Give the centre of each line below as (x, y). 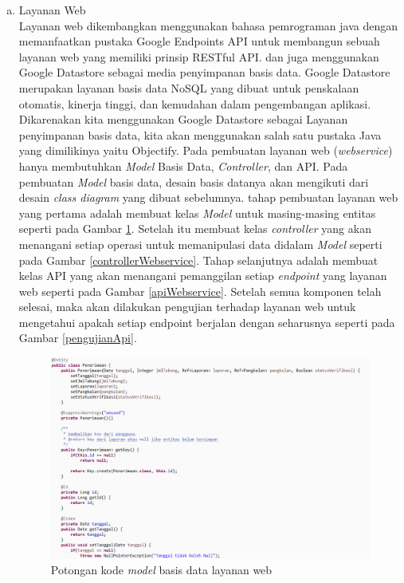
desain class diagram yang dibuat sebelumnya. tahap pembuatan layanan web (208, 197)
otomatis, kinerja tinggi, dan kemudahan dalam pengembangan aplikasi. (195, 103)
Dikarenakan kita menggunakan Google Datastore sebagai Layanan (183, 119)
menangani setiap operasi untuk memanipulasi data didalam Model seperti (200, 244)
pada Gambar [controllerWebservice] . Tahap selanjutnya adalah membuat (198, 260)
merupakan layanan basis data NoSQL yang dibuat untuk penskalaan (189, 87)
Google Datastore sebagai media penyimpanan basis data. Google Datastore (204, 72)
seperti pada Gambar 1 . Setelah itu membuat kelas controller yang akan (195, 228)
